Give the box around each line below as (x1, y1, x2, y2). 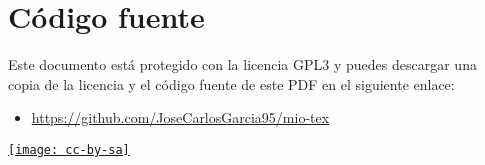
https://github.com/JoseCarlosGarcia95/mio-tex (31, 107, 330, 128)
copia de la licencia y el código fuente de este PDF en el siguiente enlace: (8, 73, 455, 94)
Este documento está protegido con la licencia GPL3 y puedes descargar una (8, 54, 477, 75)
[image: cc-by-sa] (8, 142, 130, 157)
